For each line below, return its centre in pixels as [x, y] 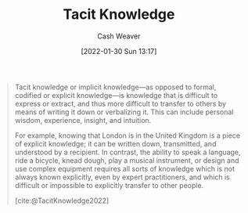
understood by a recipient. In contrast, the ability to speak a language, [128, 152]
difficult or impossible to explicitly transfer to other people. [109, 185]
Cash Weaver [119, 36]
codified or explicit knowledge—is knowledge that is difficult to [116, 95]
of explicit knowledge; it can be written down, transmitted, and [115, 143]
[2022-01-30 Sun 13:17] [119, 51]
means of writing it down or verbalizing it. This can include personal [124, 112]
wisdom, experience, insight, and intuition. [83, 120]
